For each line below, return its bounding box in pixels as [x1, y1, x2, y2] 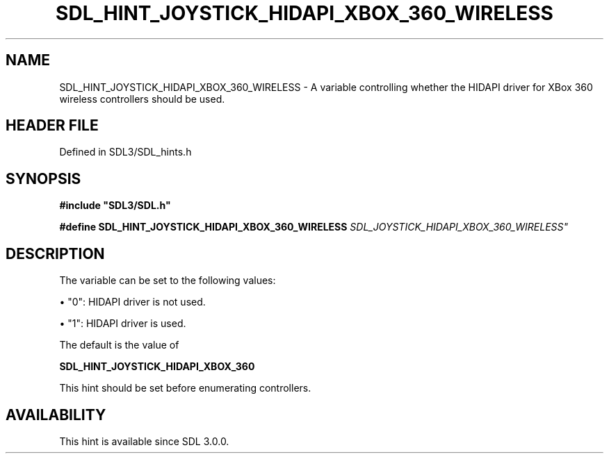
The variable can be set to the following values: [59, 274, 276, 287]
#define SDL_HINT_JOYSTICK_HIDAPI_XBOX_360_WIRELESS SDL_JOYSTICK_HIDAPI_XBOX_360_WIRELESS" [59, 221, 569, 233]
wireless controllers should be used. [59, 92, 225, 105]
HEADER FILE [6, 117, 99, 135]
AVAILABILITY [6, 406, 106, 424]
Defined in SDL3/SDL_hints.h [59, 146, 192, 158]
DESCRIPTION [6, 244, 105, 262]
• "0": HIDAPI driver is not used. [59, 296, 206, 308]
